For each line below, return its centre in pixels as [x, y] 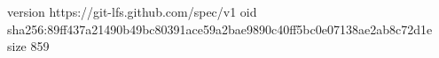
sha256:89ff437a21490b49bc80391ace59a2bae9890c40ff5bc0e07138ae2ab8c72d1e [220, 29]
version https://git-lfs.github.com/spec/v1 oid [132, 11]
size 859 [28, 46]
